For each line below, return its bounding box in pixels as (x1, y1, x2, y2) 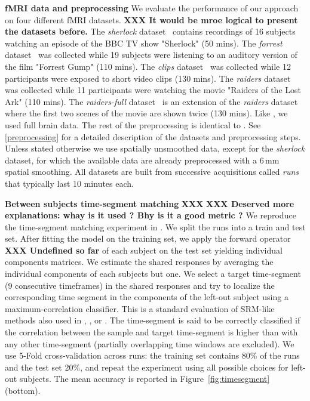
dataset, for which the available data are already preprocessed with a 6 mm (5, 153, 280, 166)
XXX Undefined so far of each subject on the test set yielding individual (5, 243, 283, 256)
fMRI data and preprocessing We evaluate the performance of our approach (5, 2, 299, 14)
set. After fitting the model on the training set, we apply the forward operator (5, 232, 291, 245)
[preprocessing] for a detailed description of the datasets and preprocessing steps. (5, 130, 301, 143)
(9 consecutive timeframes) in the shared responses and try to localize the (5, 279, 275, 291)
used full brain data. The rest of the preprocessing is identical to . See (5, 118, 261, 131)
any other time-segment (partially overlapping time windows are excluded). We (5, 337, 294, 350)
